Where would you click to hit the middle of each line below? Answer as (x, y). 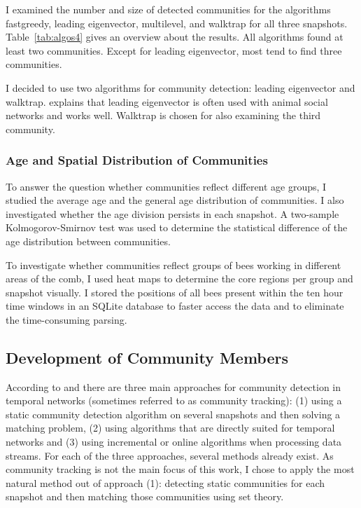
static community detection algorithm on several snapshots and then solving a (173, 414)
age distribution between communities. (88, 241)
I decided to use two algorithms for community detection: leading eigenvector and (180, 87)
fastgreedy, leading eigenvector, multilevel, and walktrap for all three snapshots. (177, 23)
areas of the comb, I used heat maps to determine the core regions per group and (179, 279)
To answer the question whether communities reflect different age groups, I (166, 186)
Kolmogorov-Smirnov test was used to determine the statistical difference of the (177, 227)
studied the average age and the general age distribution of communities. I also (175, 200)
